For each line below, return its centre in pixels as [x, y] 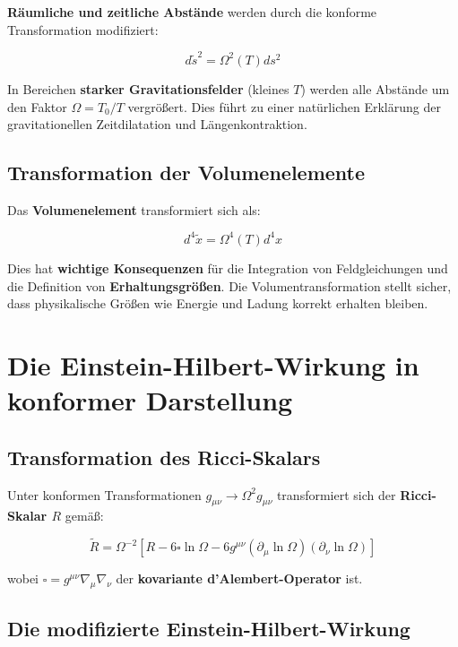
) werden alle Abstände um [375, 88]
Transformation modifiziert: [83, 29]
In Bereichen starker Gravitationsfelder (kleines [148, 88]
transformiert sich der [336, 494]
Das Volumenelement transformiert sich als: [134, 209]
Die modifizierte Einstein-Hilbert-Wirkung [209, 629]
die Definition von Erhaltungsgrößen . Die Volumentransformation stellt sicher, [229, 285]
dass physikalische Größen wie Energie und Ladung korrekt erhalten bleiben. [218, 303]
